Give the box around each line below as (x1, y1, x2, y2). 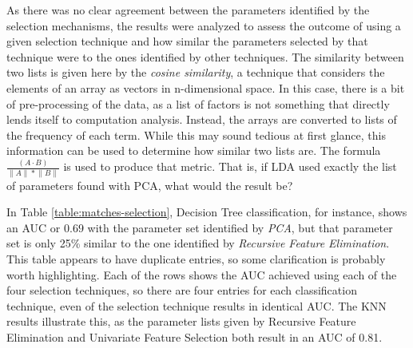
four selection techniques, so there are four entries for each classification (6, 282, 357, 299)
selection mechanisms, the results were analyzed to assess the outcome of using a (6, 17, 401, 34)
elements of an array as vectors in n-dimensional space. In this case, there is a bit (6, 79, 405, 96)
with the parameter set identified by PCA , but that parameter (87, 219, 393, 235)
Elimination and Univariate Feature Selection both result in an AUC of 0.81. (6, 328, 383, 345)
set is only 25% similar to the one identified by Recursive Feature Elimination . (6, 235, 390, 251)
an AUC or (6, 219, 61, 235)
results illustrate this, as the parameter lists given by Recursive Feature (6, 313, 356, 330)
